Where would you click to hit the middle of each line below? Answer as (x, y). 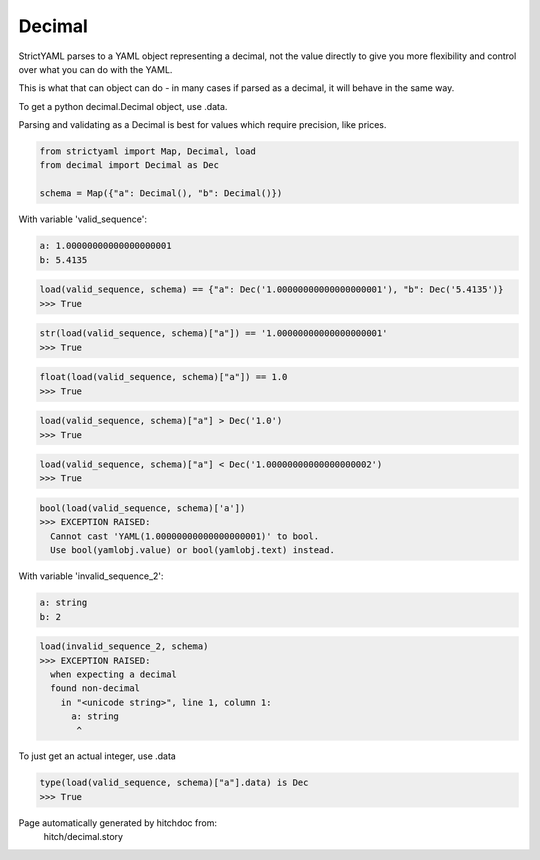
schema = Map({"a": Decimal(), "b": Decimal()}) (161, 193)
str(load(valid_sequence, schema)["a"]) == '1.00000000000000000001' (213, 333)
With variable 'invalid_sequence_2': (91, 576)
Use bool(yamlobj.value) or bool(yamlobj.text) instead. (192, 550)
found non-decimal (95, 688)
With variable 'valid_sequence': (82, 219)
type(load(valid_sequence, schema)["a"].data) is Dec (174, 783)
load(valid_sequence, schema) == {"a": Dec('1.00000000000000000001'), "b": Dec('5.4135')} (271, 289)
